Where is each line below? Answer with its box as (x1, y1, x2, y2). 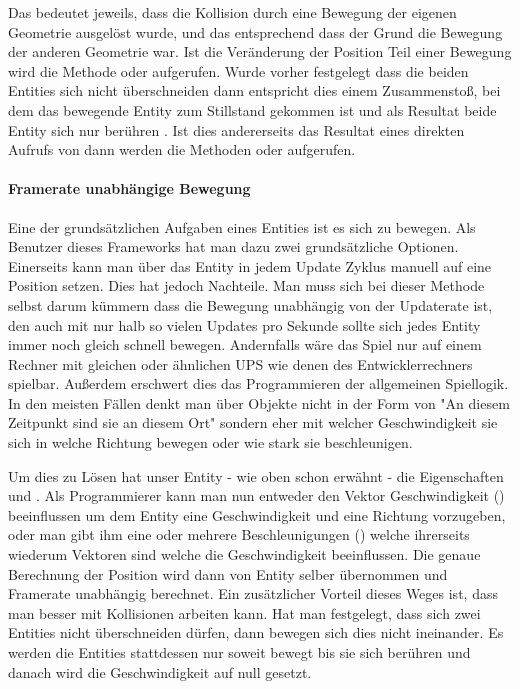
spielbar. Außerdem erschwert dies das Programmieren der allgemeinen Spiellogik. (8, 373, 509, 394)
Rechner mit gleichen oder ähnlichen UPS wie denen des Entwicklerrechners (8, 353, 473, 374)
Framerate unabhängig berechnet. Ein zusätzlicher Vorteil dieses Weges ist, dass (8, 583, 498, 604)
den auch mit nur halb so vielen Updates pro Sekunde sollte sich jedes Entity (8, 314, 481, 335)
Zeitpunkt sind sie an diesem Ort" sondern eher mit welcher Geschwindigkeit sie (8, 412, 498, 433)
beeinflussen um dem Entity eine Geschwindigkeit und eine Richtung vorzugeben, (8, 504, 506, 525)
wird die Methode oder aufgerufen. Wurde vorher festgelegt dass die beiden (8, 60, 469, 81)
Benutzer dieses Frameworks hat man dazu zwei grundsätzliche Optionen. (8, 236, 459, 257)
